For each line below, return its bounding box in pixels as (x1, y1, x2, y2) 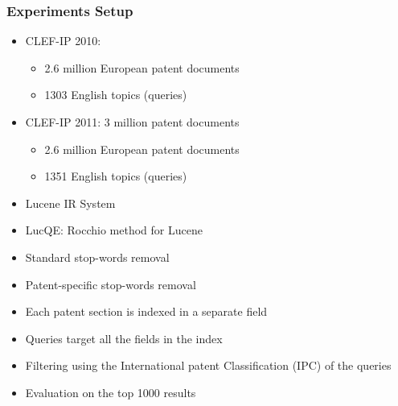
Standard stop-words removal (25, 248, 170, 265)
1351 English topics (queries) (44, 168, 187, 184)
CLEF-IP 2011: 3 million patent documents (25, 114, 240, 130)
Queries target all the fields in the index (25, 329, 223, 346)
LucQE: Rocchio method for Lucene (25, 222, 203, 238)
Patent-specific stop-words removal (25, 275, 196, 292)
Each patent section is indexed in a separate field (25, 303, 268, 320)
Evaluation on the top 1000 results (25, 383, 196, 400)
